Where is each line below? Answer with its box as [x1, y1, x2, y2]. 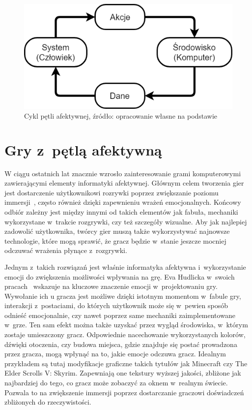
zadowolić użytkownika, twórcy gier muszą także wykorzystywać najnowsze [4, 226, 230, 236]
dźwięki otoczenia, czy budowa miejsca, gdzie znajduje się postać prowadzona [4, 339, 237, 349]
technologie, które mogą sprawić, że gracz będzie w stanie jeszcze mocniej [4, 235, 226, 246]
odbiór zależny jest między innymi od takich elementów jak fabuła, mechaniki [4, 206, 238, 217]
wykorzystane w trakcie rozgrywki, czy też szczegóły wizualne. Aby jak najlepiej [4, 216, 247, 226]
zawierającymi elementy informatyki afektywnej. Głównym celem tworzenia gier [4, 178, 244, 188]
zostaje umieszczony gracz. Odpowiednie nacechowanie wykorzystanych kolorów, [4, 329, 246, 340]
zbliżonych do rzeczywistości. [4, 397, 91, 407]
